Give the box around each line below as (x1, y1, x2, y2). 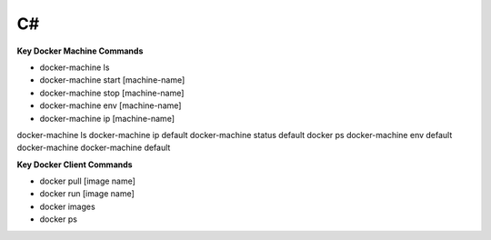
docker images (39, 201, 95, 212)
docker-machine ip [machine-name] (39, 113, 175, 124)
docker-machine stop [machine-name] (39, 87, 185, 98)
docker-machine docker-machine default (16, 142, 171, 154)
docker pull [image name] (39, 175, 136, 186)
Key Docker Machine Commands (16, 45, 144, 56)
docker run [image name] (39, 188, 135, 199)
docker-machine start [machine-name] (39, 75, 185, 85)
